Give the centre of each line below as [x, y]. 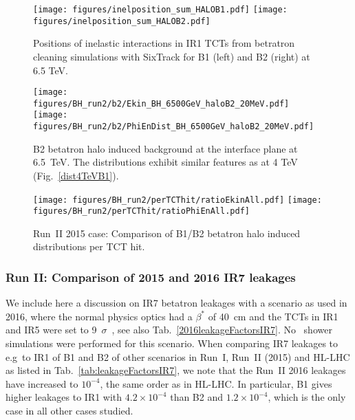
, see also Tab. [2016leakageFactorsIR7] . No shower [222, 330]
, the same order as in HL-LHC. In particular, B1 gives [216, 383]
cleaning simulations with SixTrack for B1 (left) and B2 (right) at [172, 56]
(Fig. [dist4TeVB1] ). [76, 175]
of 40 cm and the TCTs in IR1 [273, 316]
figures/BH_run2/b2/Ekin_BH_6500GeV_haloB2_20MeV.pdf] [161, 103]
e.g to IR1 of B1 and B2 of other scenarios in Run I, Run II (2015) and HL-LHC [178, 356]
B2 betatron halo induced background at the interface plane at [165, 148]
